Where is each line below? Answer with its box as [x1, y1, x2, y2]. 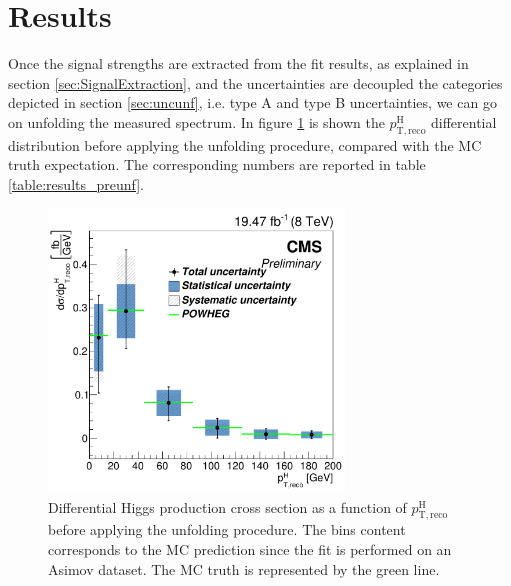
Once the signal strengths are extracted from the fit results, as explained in [8, 53, 469, 74]
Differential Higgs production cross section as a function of [48, 496, 407, 517]
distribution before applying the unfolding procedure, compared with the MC [8, 134, 482, 155]
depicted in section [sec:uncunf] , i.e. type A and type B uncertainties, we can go [8, 92, 497, 113]
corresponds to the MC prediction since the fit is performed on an [48, 539, 452, 560]
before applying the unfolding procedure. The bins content [48, 519, 406, 540]
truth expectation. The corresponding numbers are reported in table [8, 154, 426, 175]
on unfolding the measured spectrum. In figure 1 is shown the [8, 111, 385, 132]
